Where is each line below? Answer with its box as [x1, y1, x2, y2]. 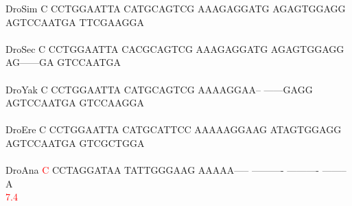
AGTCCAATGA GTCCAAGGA [5, 95, 144, 110]
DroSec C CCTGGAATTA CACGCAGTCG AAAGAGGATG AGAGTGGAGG [5, 41, 344, 56]
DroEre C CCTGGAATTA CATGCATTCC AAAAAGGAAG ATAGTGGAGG [5, 122, 342, 137]
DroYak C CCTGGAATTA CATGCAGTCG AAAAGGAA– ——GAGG [5, 82, 313, 96]
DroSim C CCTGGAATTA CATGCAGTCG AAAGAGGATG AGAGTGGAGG [5, 1, 346, 15]
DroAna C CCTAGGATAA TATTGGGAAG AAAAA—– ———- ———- [5, 163, 319, 177]
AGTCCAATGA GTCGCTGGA [5, 135, 145, 150]
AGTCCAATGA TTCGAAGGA [5, 14, 144, 29]
